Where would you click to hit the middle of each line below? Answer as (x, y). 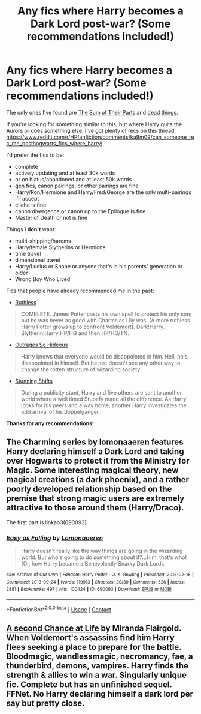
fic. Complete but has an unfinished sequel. (89, 685)
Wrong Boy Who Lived (42, 279)
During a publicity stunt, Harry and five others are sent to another (101, 392)
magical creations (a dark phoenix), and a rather (98, 480)
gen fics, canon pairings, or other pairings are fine (77, 186)
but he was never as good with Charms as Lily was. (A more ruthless (105, 320)
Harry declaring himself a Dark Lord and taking (95, 452)
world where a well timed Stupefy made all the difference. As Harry (103, 399)
